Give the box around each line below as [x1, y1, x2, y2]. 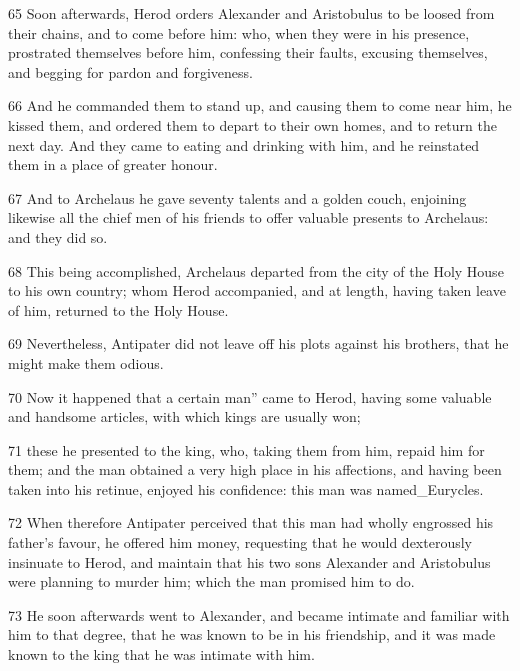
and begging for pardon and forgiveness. [8, 61, 253, 82]
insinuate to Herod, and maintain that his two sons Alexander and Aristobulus [8, 551, 491, 572]
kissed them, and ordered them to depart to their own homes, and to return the [8, 114, 497, 135]
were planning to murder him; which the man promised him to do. [8, 571, 415, 592]
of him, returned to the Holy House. [8, 299, 229, 320]
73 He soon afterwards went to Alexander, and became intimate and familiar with [8, 604, 510, 625]
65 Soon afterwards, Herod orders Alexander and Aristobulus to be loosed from [8, 3, 495, 23]
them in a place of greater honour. [8, 154, 218, 175]
